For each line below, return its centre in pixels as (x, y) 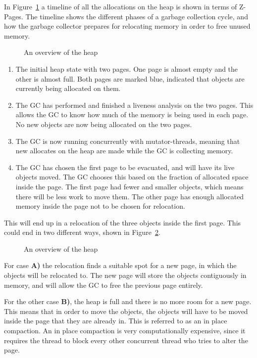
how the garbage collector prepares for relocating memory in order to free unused (127, 26)
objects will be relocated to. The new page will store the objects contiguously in (125, 275)
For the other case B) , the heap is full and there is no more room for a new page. (128, 301)
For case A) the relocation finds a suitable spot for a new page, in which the (120, 265)
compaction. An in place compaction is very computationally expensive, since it (125, 331)
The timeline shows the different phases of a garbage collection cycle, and (137, 16)
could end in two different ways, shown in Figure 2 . (82, 232)
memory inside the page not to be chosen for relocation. (100, 206)
